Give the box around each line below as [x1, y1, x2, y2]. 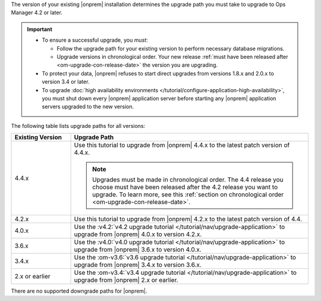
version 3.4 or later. [42, 78, 90, 86]
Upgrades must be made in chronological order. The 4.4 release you [92, 175, 284, 184]
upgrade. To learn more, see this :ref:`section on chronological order [92, 190, 284, 199]
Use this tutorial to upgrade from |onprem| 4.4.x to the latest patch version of [74, 141, 290, 149]
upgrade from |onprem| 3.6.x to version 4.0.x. [74, 246, 202, 254]
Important [27, 26, 53, 33]
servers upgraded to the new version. [42, 103, 134, 110]
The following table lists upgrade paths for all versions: [11, 122, 146, 129]
